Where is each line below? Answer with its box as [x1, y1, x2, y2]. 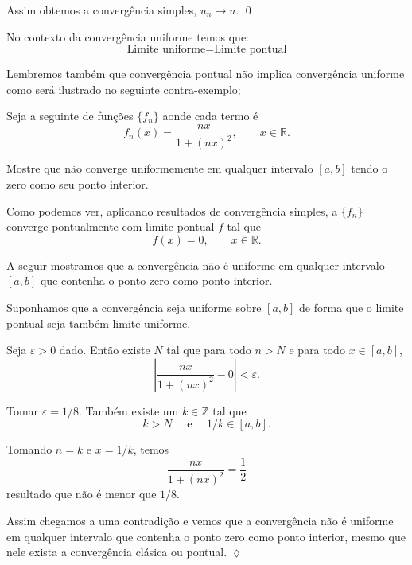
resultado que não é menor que [6, 485, 157, 502]
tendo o [351, 160, 388, 177]
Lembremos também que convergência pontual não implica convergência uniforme [6, 65, 405, 82]
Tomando [6, 441, 52, 458]
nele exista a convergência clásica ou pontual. [6, 544, 227, 560]
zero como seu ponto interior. [6, 175, 149, 192]
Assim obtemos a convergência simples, [6, 2, 197, 18]
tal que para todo [166, 341, 251, 358]
